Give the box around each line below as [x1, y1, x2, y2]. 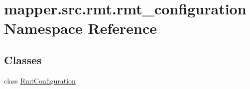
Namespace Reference [4, 18, 157, 38]
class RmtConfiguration [4, 75, 76, 86]
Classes [4, 52, 42, 67]
